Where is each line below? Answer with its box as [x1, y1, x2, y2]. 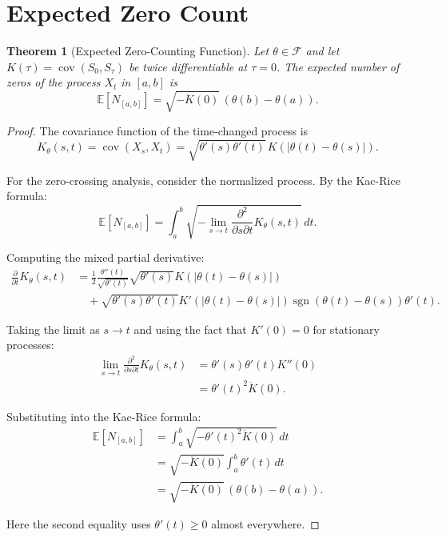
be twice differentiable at [129, 58, 248, 74]
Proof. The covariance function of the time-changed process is [6, 122, 309, 139]
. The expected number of [276, 58, 400, 74]
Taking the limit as [6, 320, 100, 337]
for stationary [313, 320, 380, 337]
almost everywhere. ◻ [211, 516, 320, 532]
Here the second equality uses [6, 516, 151, 532]
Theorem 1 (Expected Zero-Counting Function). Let [6, 42, 269, 59]
